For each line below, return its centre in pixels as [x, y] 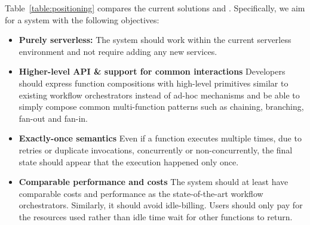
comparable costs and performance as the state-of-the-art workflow [141, 193]
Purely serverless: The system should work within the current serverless [155, 40]
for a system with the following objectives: [82, 19]
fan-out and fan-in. [53, 118]
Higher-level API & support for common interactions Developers [152, 71]
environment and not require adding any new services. [118, 51]
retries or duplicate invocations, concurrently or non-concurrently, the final [156, 150]
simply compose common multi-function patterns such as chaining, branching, [161, 107]
